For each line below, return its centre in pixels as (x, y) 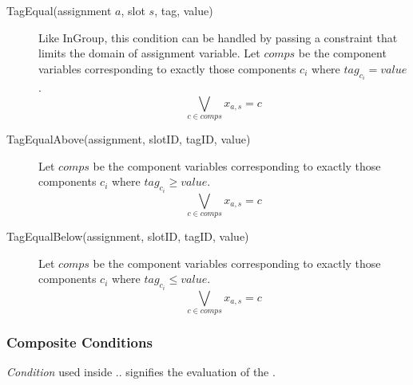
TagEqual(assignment (59, 10)
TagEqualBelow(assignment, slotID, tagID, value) (128, 236)
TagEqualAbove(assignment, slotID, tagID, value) (129, 139)
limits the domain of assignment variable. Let (149, 53)
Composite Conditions (79, 342)
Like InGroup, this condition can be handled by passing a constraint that (218, 37)
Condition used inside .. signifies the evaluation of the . (141, 372)
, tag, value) (184, 10)
